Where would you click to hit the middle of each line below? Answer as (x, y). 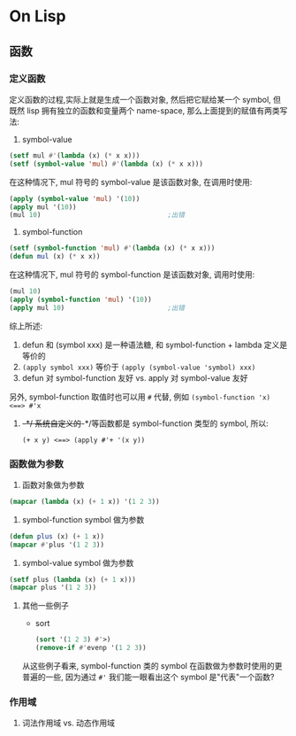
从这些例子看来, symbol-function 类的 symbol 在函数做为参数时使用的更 (152, 666)
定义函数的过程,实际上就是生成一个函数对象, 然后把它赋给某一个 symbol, (140, 99)
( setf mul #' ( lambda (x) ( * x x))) (75, 155)
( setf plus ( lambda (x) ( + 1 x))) (73, 579)
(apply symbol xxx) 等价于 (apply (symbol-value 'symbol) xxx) (139, 367)
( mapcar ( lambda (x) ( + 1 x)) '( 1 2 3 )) (85, 501)
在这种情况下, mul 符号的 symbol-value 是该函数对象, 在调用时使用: (131, 182)
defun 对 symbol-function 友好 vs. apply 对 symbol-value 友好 (135, 377)
